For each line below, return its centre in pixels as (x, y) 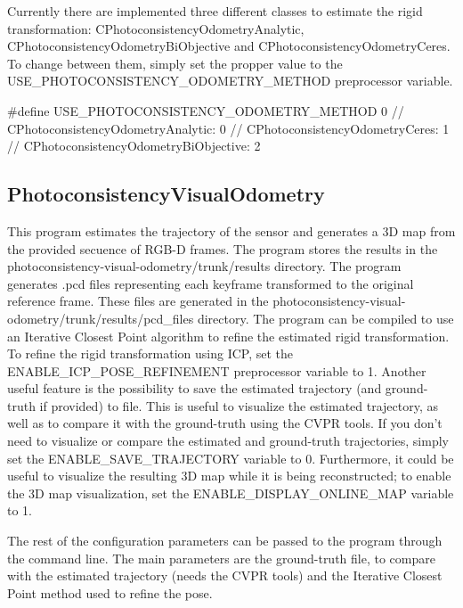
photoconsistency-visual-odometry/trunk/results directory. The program (204, 266)
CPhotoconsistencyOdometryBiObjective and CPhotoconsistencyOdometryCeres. (229, 46)
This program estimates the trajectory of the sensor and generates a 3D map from (231, 230)
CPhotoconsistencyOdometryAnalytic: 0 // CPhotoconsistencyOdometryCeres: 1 (228, 128)
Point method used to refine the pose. (110, 592)
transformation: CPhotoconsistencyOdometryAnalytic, (156, 28)
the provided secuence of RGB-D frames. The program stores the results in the (223, 248)
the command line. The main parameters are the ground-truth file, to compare (221, 558)
